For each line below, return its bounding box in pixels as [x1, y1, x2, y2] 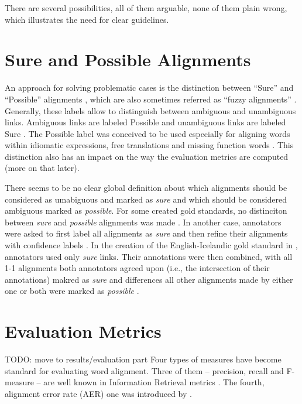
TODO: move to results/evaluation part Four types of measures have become [5, 353, 282, 365]
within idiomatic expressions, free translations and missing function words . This [5, 139, 294, 151]
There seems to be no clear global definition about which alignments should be [5, 182, 287, 194]
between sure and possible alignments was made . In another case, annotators [5, 215, 282, 228]
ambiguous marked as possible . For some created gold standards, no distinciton [5, 204, 287, 217]
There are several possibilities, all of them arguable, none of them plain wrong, [5, 2, 287, 13]
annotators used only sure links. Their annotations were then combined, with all [5, 250, 293, 262]
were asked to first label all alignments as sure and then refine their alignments [5, 227, 288, 239]
